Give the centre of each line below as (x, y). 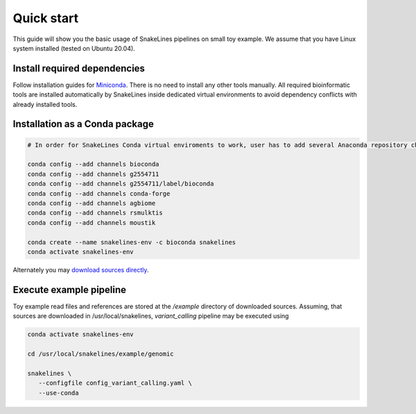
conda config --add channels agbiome (92, 203)
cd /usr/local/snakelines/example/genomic (101, 354)
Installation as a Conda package (83, 124)
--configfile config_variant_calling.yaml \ (115, 383)
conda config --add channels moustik (92, 223)
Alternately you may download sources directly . (81, 270)
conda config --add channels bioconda (93, 164)
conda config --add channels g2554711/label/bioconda (121, 184)
